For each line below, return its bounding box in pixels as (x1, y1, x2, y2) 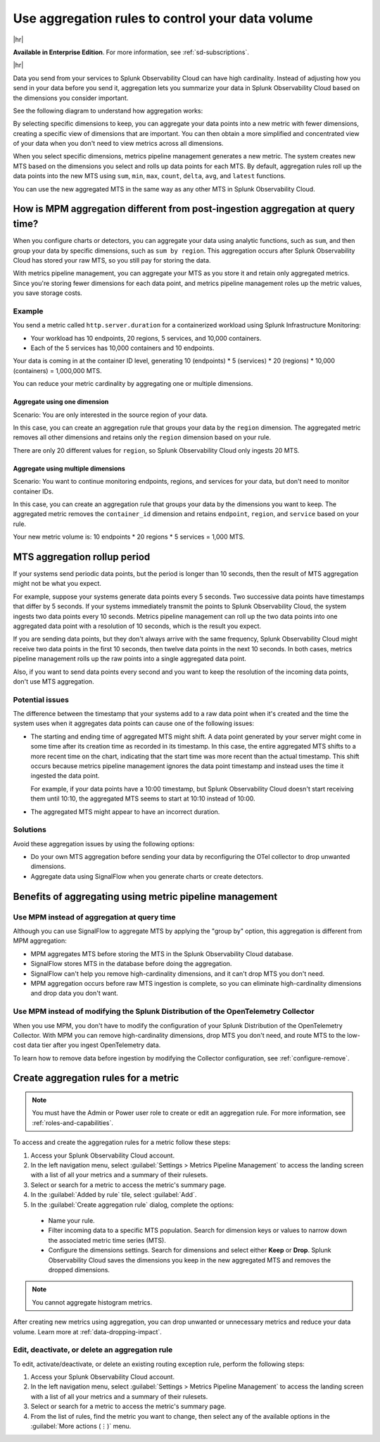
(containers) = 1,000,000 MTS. (13, 366, 102, 375)
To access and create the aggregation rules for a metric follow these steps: (13, 1138, 231, 1147)
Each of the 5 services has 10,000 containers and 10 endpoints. (30, 344, 215, 352)
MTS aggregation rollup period (13, 551, 151, 563)
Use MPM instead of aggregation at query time (13, 912, 176, 922)
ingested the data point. (30, 772, 100, 780)
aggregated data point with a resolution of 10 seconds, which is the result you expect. (13, 622, 262, 630)
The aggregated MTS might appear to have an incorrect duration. (30, 807, 220, 816)
